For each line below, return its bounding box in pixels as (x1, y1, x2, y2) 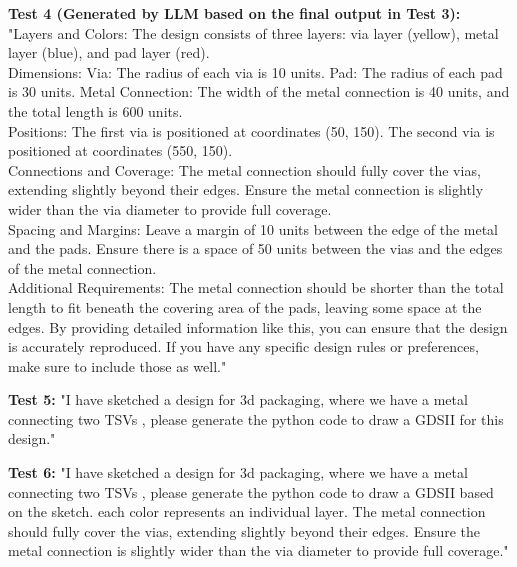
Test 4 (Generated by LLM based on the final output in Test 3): (8, 3, 461, 23)
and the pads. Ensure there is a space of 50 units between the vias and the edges (8, 238, 503, 259)
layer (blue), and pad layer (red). (8, 42, 210, 63)
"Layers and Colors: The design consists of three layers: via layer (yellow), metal (8, 22, 499, 43)
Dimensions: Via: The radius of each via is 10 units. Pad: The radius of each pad (8, 61, 503, 82)
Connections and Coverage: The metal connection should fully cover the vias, (8, 159, 481, 180)
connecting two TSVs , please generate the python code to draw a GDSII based (8, 481, 494, 502)
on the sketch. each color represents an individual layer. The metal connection (8, 501, 486, 522)
